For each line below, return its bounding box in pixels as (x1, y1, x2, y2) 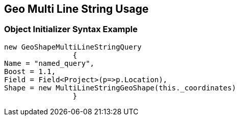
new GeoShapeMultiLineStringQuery (4, 42, 142, 51)
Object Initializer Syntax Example (4, 24, 138, 35)
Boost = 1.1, (4, 67, 56, 76)
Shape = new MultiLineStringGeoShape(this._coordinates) (4, 83, 236, 92)
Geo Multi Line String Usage (4, 3, 149, 15)
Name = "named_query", (4, 59, 95, 67)
